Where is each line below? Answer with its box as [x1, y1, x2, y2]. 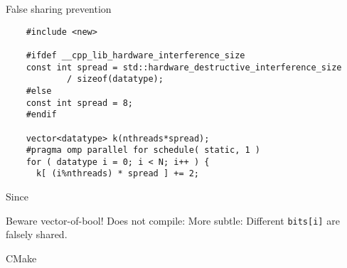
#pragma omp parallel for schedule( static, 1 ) [26, 145, 260, 156]
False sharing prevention [6, 1, 112, 16]
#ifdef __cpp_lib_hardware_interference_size [26, 50, 245, 60]
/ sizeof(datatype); [66, 74, 164, 85]
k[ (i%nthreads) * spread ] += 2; [36, 168, 200, 179]
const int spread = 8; [26, 97, 133, 108]
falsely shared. [6, 227, 68, 242]
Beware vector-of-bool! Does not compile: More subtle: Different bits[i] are [6, 213, 340, 227]
